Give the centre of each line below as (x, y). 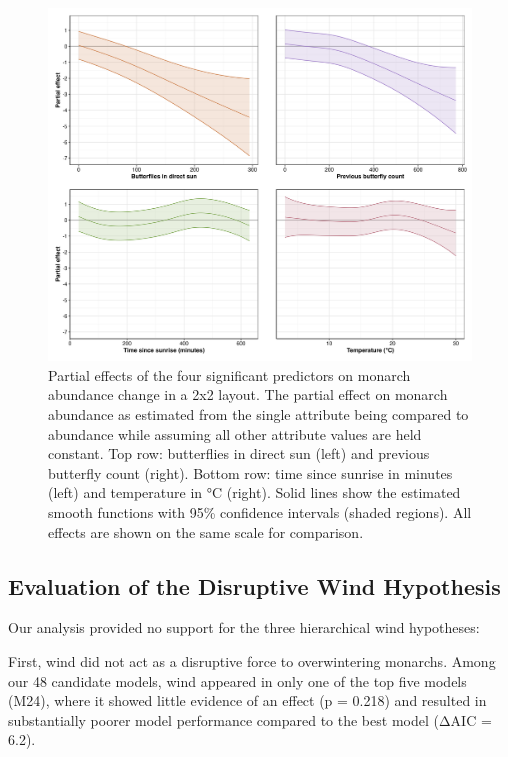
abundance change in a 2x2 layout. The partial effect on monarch (248, 394)
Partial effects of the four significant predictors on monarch (229, 374)
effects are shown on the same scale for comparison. (206, 531)
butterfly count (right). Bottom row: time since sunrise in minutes (250, 472)
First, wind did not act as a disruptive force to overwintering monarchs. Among (252, 660)
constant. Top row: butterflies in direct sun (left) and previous (239, 453)
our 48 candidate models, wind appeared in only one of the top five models (237, 680)
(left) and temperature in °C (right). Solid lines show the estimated (254, 492)
